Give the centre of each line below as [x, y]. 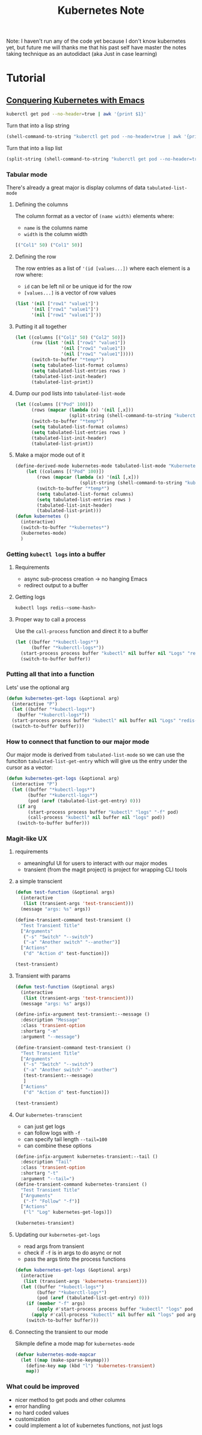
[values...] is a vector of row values [70, 293]
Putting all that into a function [50, 674]
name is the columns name [56, 228]
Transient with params [43, 976]
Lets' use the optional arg [38, 687]
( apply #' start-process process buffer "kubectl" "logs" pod [115, 1309]
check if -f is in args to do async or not [72, 1253]
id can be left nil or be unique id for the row [78, 286]
